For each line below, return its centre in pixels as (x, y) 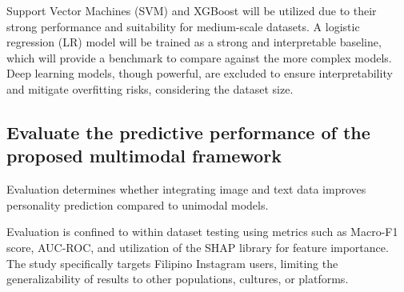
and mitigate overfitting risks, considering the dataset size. (150, 88)
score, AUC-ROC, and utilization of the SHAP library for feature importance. (198, 247)
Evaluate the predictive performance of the (188, 132)
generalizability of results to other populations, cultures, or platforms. (178, 279)
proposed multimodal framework (144, 156)
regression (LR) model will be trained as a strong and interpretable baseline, (194, 42)
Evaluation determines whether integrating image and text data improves (186, 189)
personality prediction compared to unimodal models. (138, 204)
